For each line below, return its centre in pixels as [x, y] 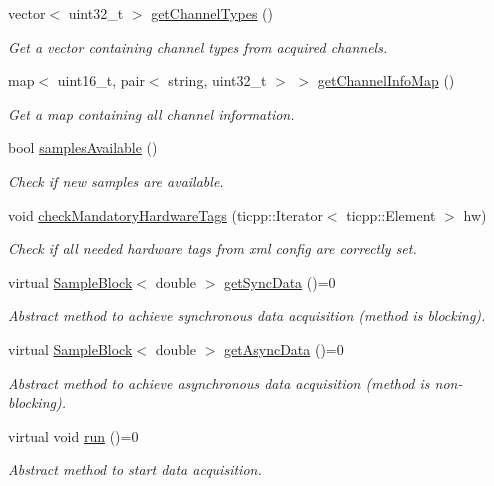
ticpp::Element [391, 214]
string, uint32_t [217, 80]
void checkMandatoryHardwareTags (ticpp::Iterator [165, 214]
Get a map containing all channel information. [151, 113]
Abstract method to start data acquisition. [135, 469]
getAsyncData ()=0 [284, 348]
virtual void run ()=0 [73, 435]
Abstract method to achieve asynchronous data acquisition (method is [219, 382]
